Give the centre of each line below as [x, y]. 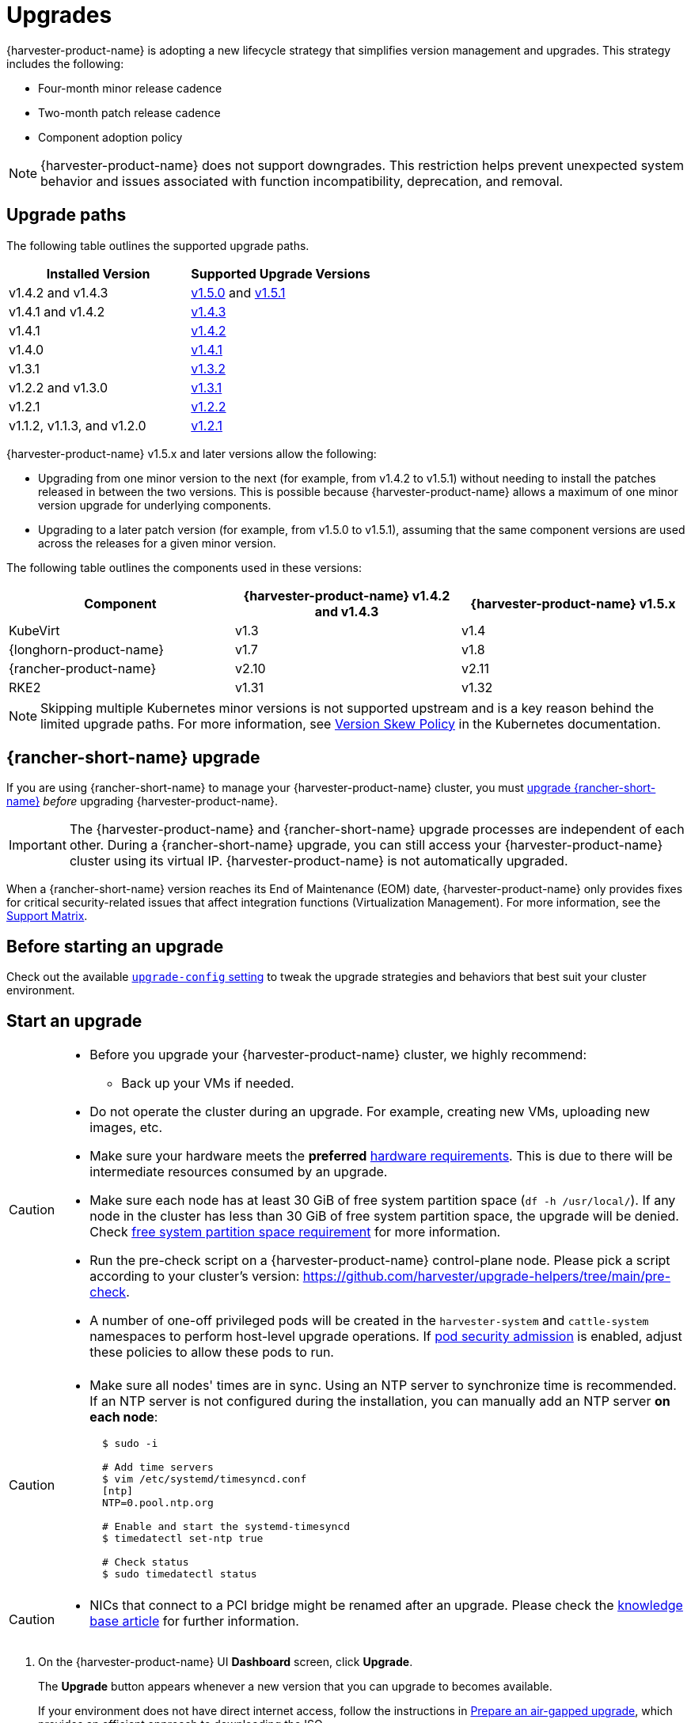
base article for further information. [194, 1621]
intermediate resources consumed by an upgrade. [239, 1172]
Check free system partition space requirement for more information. [295, 1232]
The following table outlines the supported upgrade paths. [158, 245]
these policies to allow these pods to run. [212, 1352]
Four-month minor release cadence [130, 88]
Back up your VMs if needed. [208, 1083]
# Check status [145, 1562]
